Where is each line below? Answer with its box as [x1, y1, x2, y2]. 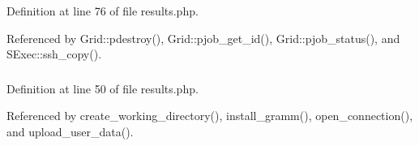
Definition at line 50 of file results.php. [6, 79, 199, 97]
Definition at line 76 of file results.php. [6, 2, 199, 19]
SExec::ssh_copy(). [6, 45, 102, 62]
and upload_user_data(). [6, 122, 134, 140]
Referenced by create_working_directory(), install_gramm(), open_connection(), [6, 107, 413, 124]
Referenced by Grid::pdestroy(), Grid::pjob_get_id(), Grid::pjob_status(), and [6, 29, 400, 46]
